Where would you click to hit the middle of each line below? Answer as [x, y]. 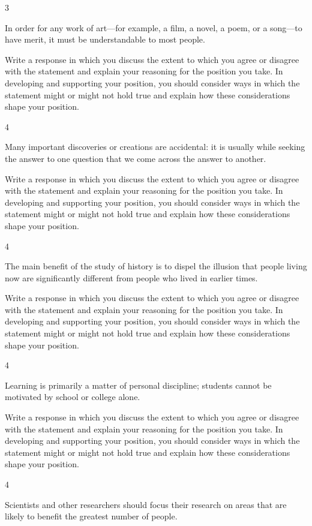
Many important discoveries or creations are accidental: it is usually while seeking [155, 147]
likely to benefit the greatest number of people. [91, 516]
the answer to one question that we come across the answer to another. [136, 158]
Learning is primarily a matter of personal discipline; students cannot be [138, 385]
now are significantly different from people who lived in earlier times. [131, 277]
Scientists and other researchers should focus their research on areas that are [146, 504]
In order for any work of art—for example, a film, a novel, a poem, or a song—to [154, 27]
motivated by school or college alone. [73, 397]
